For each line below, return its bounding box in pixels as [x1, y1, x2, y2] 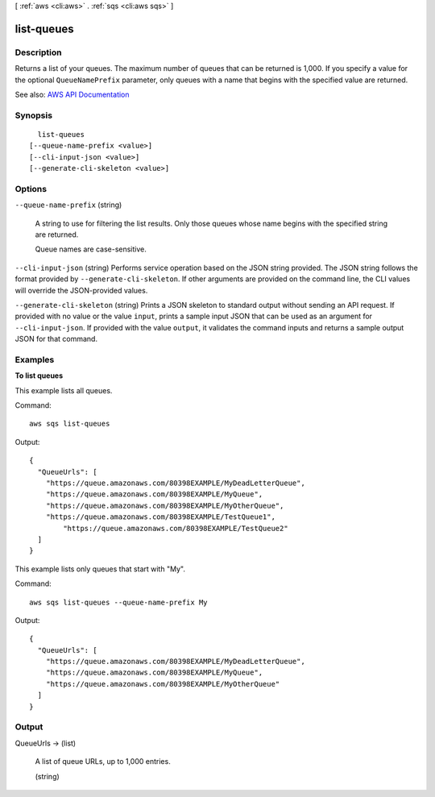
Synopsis [14, 110, 52, 121]
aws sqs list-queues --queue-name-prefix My [29, 597, 209, 607]
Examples [14, 354, 55, 365]
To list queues [14, 371, 64, 380]
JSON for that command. [14, 334, 98, 344]
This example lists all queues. [14, 385, 113, 395]
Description [14, 47, 62, 58]
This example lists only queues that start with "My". [14, 564, 185, 574]
